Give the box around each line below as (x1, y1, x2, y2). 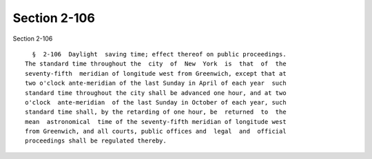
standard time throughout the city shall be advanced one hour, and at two (25, 89, 287, 96)
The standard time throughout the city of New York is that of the (25, 60, 287, 68)
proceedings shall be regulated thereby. (25, 137, 167, 145)
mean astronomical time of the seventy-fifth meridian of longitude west (25, 118, 287, 125)
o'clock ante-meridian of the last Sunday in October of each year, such (25, 98, 287, 106)
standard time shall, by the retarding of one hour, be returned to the (25, 108, 287, 116)
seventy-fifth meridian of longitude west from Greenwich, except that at (25, 70, 287, 77)
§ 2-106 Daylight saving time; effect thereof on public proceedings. (32, 50, 287, 58)
